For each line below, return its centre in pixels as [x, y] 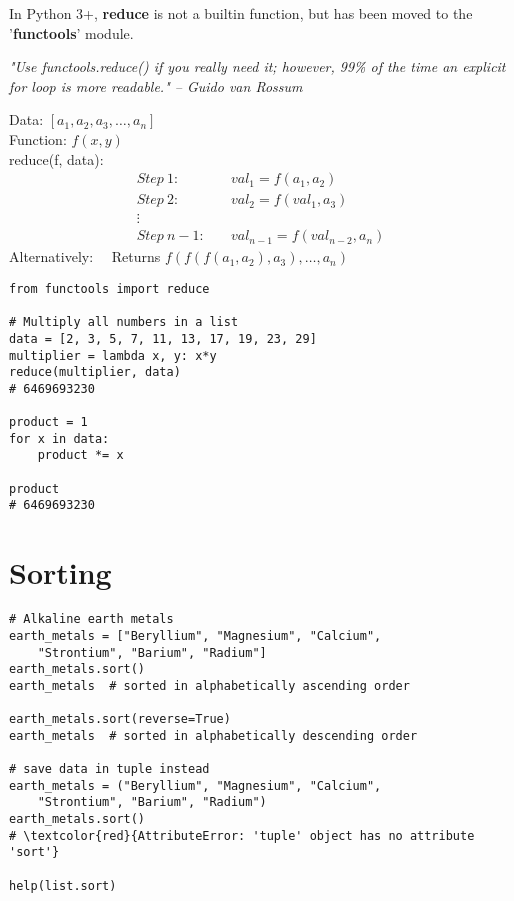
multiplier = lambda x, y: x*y [113, 355]
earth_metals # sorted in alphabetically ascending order [209, 685]
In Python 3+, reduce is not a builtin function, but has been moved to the [241, 13]
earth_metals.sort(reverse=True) [120, 719]
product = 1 [48, 422]
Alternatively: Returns [85, 256]
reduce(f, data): [56, 158]
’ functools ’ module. [71, 32]
